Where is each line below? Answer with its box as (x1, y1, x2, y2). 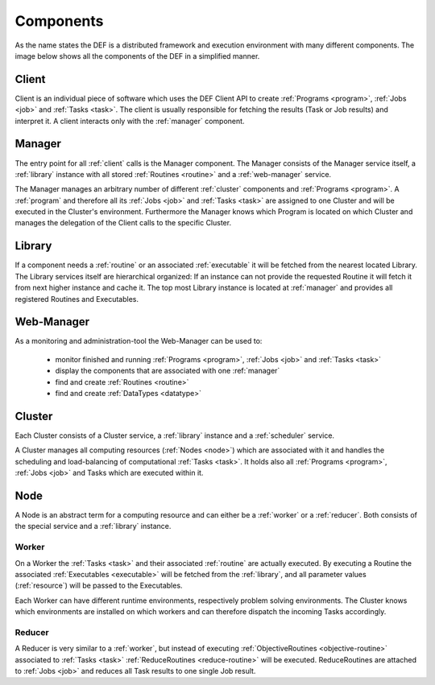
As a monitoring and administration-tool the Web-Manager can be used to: (14, 336, 263, 346)
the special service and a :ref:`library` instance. (14, 522, 172, 531)
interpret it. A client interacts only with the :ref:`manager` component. (14, 116, 245, 126)
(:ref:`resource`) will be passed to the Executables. (14, 580, 183, 591)
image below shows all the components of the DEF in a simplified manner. (14, 51, 260, 60)
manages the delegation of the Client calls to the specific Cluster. (14, 218, 232, 228)
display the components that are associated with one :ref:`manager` (55, 366, 280, 376)
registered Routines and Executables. (14, 294, 139, 303)
